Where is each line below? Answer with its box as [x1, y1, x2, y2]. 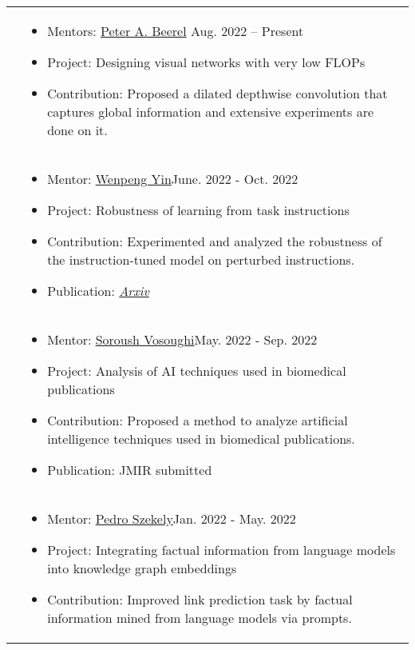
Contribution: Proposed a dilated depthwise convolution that [47, 84, 388, 102]
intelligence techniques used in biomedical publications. [47, 429, 355, 448]
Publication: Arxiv [47, 281, 149, 300]
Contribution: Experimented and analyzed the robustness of [47, 232, 382, 250]
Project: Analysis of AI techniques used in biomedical [47, 361, 346, 380]
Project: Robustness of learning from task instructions [47, 201, 350, 219]
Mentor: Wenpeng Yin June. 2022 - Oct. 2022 [47, 169, 298, 188]
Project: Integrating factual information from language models [47, 540, 396, 559]
